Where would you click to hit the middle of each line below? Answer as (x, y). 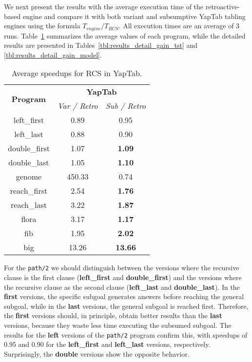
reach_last (29, 205)
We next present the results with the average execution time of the (104, 6)
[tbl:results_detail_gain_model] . (53, 54)
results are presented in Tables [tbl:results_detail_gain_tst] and (101, 45)
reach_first (29, 191)
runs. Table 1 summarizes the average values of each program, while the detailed (125, 35)
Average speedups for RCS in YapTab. (77, 73)
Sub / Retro (126, 106)
